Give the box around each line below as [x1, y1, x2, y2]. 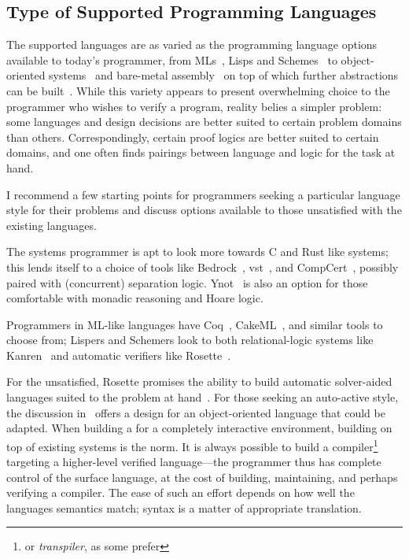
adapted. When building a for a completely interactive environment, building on [6, 420, 392, 436]
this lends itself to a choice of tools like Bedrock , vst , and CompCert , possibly [6, 258, 399, 275]
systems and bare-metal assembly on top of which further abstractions [49, 67, 399, 83]
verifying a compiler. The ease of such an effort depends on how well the [6, 484, 355, 501]
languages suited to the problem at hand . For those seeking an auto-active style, [6, 389, 399, 405]
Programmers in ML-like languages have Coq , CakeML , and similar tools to [6, 316, 383, 332]
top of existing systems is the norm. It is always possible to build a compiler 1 [6, 435, 378, 454]
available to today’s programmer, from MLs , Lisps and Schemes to [6, 51, 337, 68]
